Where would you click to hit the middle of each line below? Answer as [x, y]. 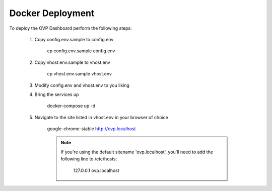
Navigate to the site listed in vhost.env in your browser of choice [101, 117]
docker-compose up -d [71, 106]
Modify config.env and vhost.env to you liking [82, 85]
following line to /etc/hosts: [89, 159]
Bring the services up [57, 94]
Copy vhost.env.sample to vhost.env [72, 62]
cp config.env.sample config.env [81, 51]
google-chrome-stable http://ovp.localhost [91, 129]
